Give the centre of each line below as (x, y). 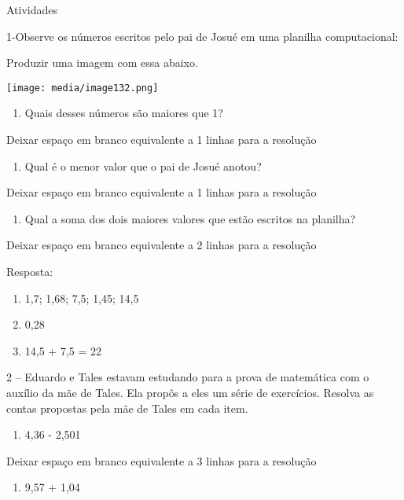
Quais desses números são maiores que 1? (124, 113)
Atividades (32, 9)
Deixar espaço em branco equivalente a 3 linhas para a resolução (162, 460)
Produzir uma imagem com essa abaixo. (102, 63)
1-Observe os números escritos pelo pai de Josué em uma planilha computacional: (202, 36)
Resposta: (30, 271)
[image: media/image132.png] (83, 88)
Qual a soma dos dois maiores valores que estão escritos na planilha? (190, 218)
